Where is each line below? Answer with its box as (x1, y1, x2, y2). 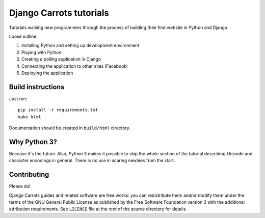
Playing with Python (21, 49, 62, 55)
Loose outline (9, 33, 37, 39)
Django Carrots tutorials (9, 7, 109, 18)
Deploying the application (21, 70, 73, 76)
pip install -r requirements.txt (18, 107, 98, 113)
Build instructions (9, 82, 65, 91)
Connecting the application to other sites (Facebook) (21, 63, 128, 69)
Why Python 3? (9, 137, 57, 146)
